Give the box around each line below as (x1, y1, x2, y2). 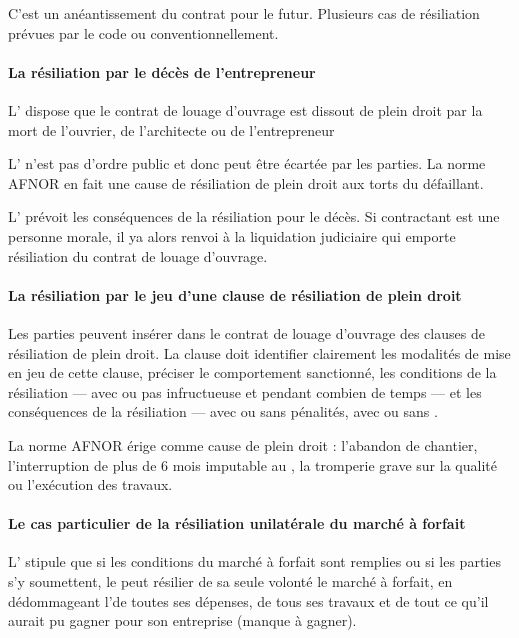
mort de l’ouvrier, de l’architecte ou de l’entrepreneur (8, 119, 335, 140)
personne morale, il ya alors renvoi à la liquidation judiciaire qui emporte (8, 225, 456, 246)
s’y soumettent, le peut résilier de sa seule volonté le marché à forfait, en (8, 571, 453, 592)
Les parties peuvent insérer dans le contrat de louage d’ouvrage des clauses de (8, 322, 485, 343)
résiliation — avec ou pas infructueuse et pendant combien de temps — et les (8, 381, 482, 402)
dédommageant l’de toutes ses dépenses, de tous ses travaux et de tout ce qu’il (8, 590, 489, 611)
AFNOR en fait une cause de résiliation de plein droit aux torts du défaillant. (8, 172, 484, 193)
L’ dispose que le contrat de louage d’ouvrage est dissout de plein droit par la (8, 99, 483, 120)
